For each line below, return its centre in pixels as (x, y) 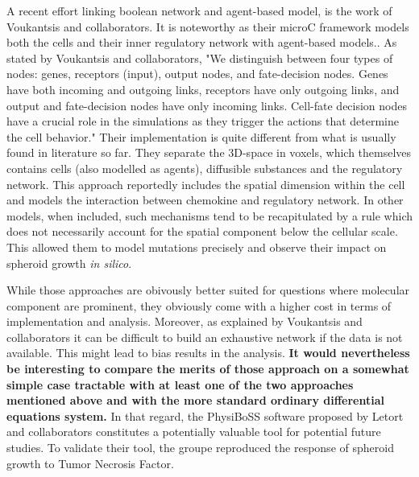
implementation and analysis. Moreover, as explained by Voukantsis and (185, 321)
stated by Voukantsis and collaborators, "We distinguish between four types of (200, 58)
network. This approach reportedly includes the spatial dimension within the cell (206, 184)
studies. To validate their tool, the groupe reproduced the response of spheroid (200, 448)
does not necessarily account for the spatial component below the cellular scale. (202, 231)
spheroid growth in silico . (69, 263)
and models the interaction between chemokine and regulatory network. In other (205, 200)
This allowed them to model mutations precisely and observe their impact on (197, 247)
